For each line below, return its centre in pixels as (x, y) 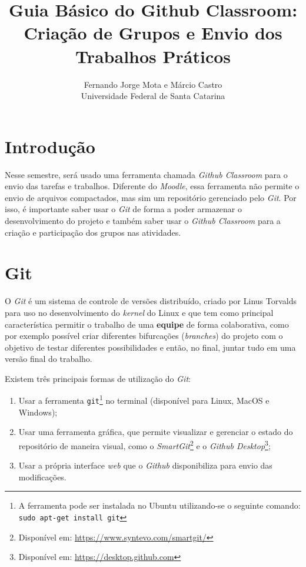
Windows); (38, 412)
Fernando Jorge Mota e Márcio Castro (153, 84)
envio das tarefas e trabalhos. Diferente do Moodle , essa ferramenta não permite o (152, 186)
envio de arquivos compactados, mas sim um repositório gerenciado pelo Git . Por (151, 197)
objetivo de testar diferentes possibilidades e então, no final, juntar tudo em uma (150, 347)
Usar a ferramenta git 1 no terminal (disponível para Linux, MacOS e (144, 400)
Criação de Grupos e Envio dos (153, 33)
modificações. (42, 477)
